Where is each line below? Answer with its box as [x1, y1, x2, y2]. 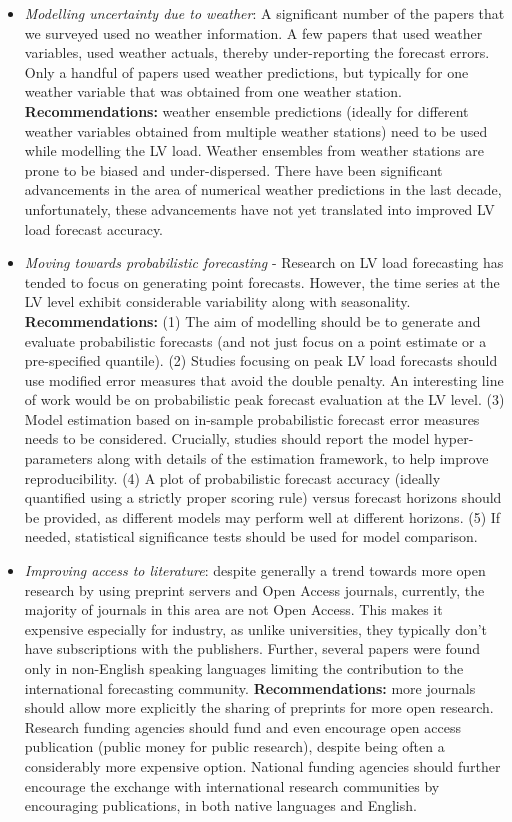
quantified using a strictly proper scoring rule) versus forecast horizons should [24, 487, 502, 508]
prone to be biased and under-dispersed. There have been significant [24, 159, 443, 180]
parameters [24, 448, 93, 469]
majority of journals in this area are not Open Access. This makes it [24, 599, 443, 620]
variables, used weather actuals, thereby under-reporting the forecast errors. [24, 42, 490, 63]
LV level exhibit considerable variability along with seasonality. [24, 291, 411, 312]
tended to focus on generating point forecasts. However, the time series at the [24, 271, 500, 292]
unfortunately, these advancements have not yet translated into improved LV [24, 198, 495, 219]
